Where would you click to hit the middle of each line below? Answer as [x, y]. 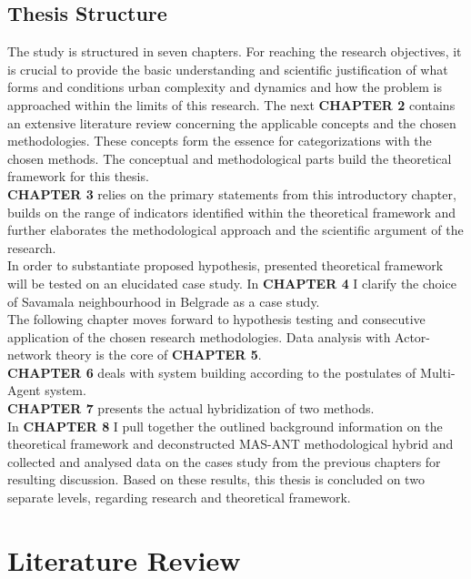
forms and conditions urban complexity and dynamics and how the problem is [225, 87]
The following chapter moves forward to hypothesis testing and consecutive [216, 319]
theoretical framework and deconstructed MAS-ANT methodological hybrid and [230, 444]
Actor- [413, 336]
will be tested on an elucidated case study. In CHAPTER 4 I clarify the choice [232, 283]
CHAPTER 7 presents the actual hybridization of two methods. [191, 408]
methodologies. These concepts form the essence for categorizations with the [220, 141]
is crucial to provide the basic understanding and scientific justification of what [228, 69]
